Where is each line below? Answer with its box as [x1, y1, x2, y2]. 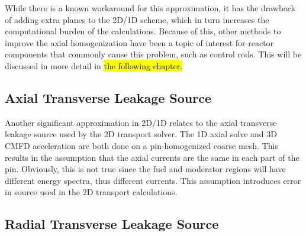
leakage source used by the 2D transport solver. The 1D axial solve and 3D [5, 128, 277, 140]
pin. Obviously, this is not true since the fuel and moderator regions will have [5, 163, 286, 175]
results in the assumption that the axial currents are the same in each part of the [5, 151, 299, 163]
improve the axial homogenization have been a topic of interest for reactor [5, 36, 274, 49]
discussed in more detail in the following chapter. [5, 59, 183, 72]
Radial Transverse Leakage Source [5, 215, 219, 233]
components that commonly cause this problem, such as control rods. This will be [5, 48, 302, 60]
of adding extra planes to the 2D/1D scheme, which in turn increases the [5, 13, 269, 25]
